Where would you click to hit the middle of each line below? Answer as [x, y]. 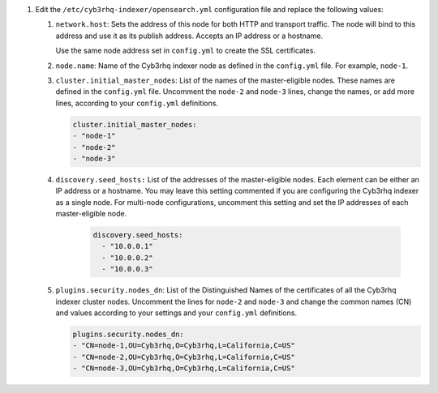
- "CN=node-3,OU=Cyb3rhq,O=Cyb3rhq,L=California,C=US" [184, 368]
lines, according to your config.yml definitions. [137, 103]
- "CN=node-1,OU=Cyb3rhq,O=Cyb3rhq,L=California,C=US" [184, 346]
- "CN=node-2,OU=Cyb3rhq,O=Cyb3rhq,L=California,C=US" [184, 357]
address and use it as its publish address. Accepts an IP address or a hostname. [189, 36]
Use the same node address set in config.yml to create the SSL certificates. [186, 51]
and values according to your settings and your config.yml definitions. [176, 313]
